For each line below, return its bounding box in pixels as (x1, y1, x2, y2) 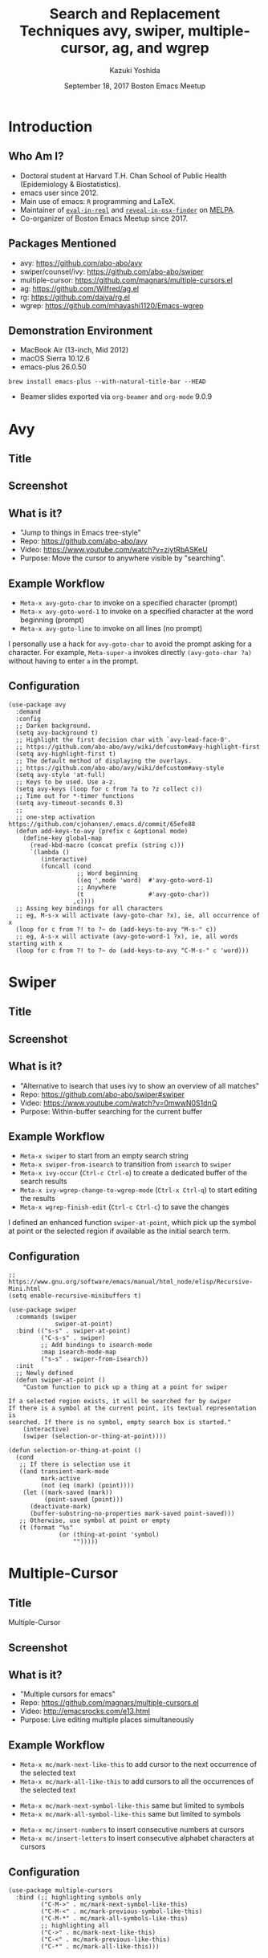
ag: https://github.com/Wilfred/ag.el (19, 283, 139, 293)
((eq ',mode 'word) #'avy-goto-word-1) (76, 876, 214, 884)
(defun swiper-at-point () (15, 1376, 106, 1385)
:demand (15, 707, 42, 715)
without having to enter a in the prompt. (8, 656, 139, 666)
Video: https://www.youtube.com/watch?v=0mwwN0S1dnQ (19, 1097, 217, 1108)
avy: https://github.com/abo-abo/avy (19, 258, 143, 267)
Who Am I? (8, 149, 64, 163)
